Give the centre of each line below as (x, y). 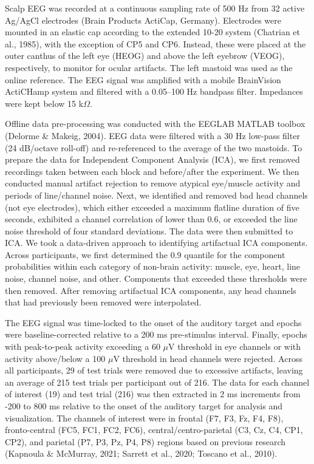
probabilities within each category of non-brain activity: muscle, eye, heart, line (153, 266)
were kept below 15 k (44, 103)
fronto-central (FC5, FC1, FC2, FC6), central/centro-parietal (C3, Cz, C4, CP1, (154, 430)
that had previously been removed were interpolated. (103, 302)
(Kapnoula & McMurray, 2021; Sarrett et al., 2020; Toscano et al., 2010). (141, 453)
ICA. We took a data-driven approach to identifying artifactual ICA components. (156, 243)
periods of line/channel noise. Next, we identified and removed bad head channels (156, 195)
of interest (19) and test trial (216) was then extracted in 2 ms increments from (153, 394)
